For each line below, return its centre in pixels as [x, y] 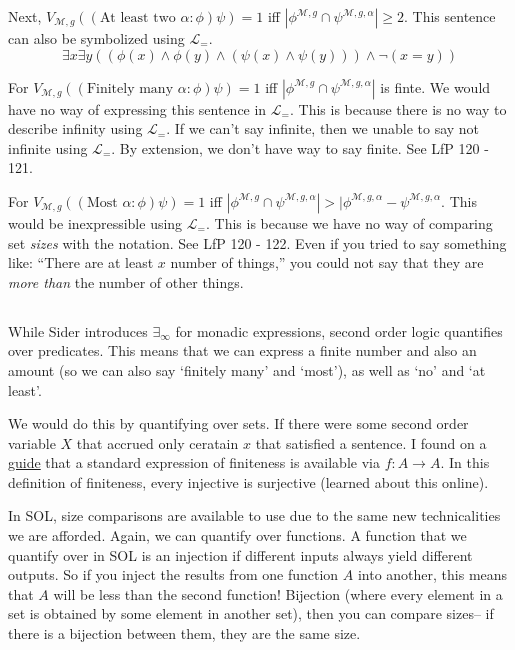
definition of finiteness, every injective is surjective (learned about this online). [248, 481]
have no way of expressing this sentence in [137, 108]
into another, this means [432, 574]
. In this [465, 462]
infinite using [48, 147]
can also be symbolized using [96, 38]
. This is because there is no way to [398, 108]
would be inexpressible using [95, 222]
